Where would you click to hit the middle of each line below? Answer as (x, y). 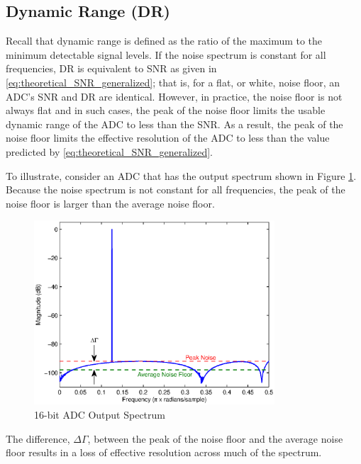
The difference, (38, 438)
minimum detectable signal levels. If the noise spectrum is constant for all (166, 54)
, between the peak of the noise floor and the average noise (215, 438)
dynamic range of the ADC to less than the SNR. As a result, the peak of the (174, 124)
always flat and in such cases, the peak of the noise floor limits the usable (166, 110)
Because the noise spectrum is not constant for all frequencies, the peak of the (176, 189)
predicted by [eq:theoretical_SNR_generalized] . (110, 151)
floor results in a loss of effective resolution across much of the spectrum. (164, 452)
